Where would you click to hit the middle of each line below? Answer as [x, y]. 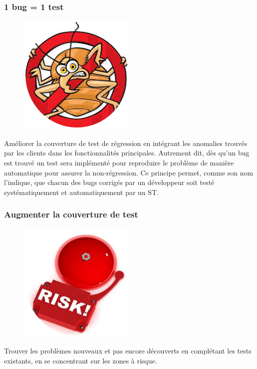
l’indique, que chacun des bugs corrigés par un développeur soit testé [109, 182]
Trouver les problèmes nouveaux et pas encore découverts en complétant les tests [128, 351]
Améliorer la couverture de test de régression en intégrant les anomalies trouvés [126, 143]
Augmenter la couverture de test [71, 214]
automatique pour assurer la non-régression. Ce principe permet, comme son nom [129, 172]
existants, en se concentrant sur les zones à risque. [81, 360]
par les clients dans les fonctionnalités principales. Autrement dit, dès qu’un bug [127, 153]
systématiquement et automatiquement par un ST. [82, 192]
